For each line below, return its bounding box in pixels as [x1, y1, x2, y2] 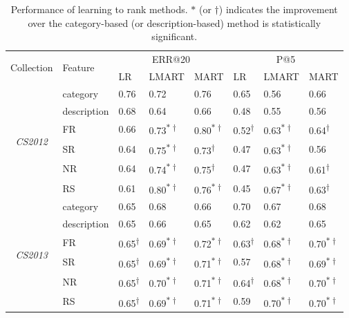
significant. [151, 29, 198, 44]
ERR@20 [151, 52, 191, 66]
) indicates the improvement [218, 2, 338, 16]
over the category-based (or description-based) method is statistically [28, 15, 321, 30]
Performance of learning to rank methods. [10, 2, 188, 16]
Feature [62, 60, 95, 75]
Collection [10, 60, 53, 75]
